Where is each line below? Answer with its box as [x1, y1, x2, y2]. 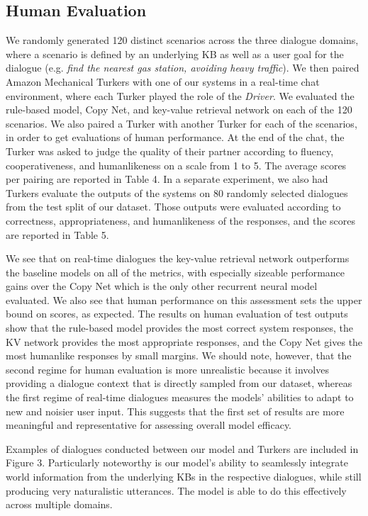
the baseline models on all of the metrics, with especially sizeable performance [6, 264, 345, 279]
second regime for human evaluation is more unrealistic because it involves [6, 361, 329, 376]
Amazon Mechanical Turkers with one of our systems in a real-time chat [6, 74, 320, 89]
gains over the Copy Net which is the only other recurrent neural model [6, 279, 318, 293]
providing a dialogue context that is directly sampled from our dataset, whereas [6, 376, 352, 391]
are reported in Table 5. [6, 227, 109, 242]
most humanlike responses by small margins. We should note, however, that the [6, 348, 352, 363]
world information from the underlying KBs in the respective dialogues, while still [6, 469, 362, 484]
